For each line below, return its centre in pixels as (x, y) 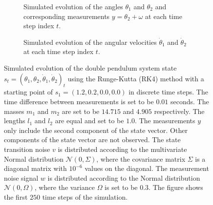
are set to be (81, 111)
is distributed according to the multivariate (122, 149)
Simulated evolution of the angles (73, 6)
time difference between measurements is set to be (79, 101)
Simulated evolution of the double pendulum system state (90, 67)
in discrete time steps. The (168, 92)
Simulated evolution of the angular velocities (90, 42)
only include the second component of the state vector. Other (96, 130)
